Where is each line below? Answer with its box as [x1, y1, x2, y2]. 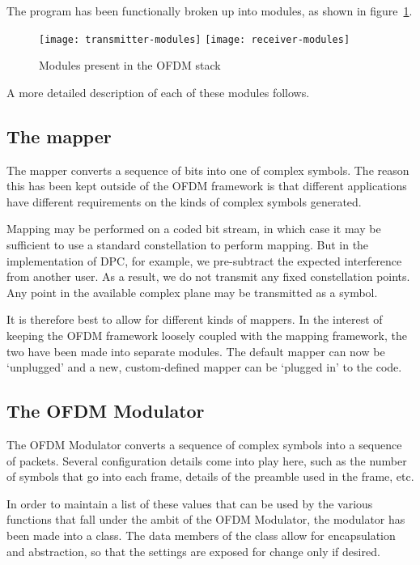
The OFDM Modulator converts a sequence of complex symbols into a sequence [6, 435, 402, 452]
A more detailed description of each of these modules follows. [6, 83, 310, 100]
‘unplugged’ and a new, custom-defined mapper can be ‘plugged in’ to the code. [6, 359, 402, 376]
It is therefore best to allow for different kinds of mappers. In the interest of [6, 311, 383, 328]
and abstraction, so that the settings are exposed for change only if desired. [6, 542, 380, 559]
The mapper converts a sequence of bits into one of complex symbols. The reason [6, 161, 409, 178]
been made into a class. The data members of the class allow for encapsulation [6, 526, 396, 543]
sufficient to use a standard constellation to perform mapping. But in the [6, 236, 369, 253]
